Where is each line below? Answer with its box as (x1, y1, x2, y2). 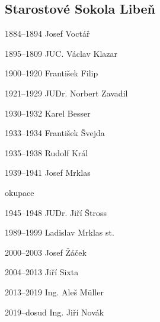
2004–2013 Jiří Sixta (5, 266, 79, 278)
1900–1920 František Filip (5, 67, 98, 79)
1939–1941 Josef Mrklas (5, 166, 91, 179)
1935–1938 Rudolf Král (5, 146, 88, 159)
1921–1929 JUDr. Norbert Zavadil (5, 86, 128, 99)
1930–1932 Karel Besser (5, 107, 91, 119)
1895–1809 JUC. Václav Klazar (5, 47, 117, 59)
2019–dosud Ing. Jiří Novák (5, 305, 104, 318)
